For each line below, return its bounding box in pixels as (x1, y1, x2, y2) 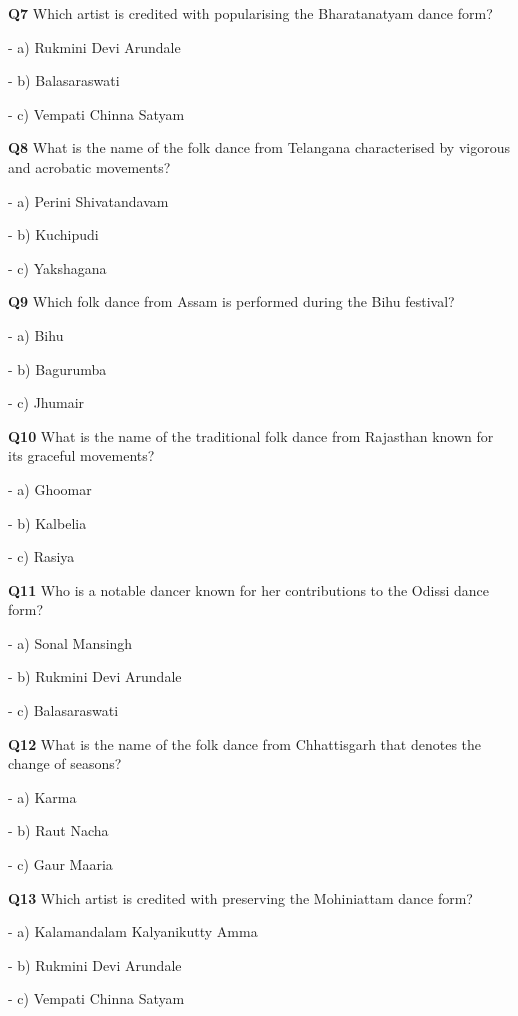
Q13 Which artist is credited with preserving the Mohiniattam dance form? (8, 887, 473, 908)
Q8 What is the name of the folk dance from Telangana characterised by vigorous (8, 137, 510, 158)
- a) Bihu (8, 324, 64, 345)
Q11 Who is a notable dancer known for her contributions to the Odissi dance (8, 579, 489, 600)
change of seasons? (8, 753, 122, 774)
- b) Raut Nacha (8, 820, 109, 841)
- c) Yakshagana (8, 257, 107, 278)
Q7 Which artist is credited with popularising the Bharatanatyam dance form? (8, 3, 493, 23)
